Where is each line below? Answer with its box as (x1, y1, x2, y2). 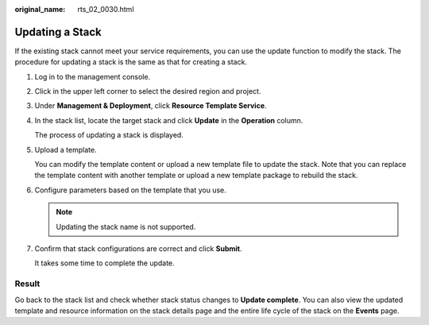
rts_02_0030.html (77, 5, 134, 14)
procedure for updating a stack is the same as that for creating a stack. (14, 57, 248, 67)
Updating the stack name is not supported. (56, 222, 196, 231)
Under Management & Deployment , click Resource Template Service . (34, 101, 267, 110)
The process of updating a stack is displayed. (34, 130, 184, 140)
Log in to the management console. (34, 72, 151, 81)
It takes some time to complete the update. (34, 258, 175, 268)
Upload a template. (34, 145, 97, 154)
